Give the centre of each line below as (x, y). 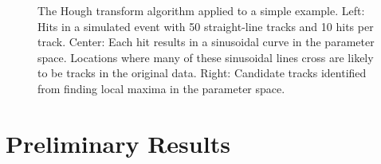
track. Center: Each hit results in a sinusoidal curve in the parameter (206, 42)
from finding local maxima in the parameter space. (161, 88)
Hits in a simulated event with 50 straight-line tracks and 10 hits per (206, 26)
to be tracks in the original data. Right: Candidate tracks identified (202, 73)
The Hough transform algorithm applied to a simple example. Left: (201, 10)
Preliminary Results (118, 143)
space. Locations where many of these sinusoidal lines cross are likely (206, 57)
